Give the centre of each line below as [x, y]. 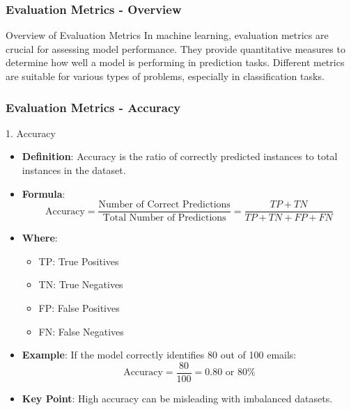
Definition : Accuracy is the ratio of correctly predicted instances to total [180, 156]
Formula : [44, 193]
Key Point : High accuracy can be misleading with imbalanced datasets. [177, 398]
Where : [40, 238]
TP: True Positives [79, 261]
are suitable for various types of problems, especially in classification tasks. [165, 76]
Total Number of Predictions [164, 218]
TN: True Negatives [81, 284]
